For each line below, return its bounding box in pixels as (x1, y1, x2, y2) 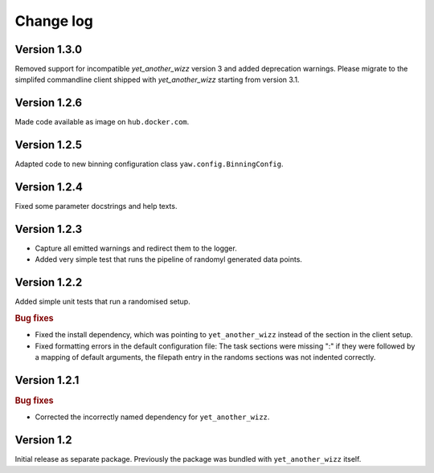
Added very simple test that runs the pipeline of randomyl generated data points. (35, 255, 303, 264)
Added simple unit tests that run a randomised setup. (14, 297, 190, 307)
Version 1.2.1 (14, 373, 80, 387)
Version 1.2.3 (14, 222, 83, 236)
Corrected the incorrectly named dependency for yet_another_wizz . (35, 412, 270, 422)
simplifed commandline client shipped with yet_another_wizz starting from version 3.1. (14, 75, 300, 84)
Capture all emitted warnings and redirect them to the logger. (35, 243, 237, 253)
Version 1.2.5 (14, 138, 83, 152)
